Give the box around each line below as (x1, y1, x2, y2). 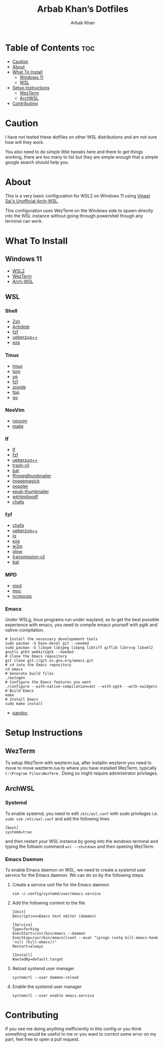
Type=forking (12, 927, 39, 932)
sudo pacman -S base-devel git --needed (5, 641, 90, 646)
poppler (12, 483, 29, 489)
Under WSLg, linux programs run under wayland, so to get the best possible (5, 617, 160, 623)
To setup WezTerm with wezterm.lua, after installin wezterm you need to (5, 760, 152, 766)
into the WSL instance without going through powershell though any (5, 213, 143, 219)
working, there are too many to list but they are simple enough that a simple (5, 154, 159, 160)
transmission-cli (12, 554, 45, 560)
